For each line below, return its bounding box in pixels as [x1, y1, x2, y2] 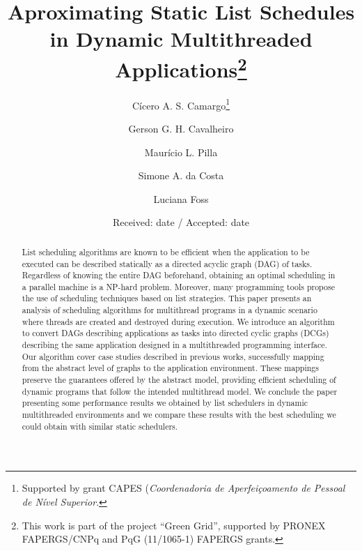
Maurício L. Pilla [144, 144, 218, 159]
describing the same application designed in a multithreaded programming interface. [22, 339, 327, 351]
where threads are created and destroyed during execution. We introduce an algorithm [22, 315, 335, 327]
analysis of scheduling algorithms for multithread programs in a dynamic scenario [22, 304, 317, 316]
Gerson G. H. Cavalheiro [128, 121, 234, 136]
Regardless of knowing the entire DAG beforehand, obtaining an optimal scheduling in [22, 269, 336, 281]
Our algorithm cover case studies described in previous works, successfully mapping [22, 350, 324, 362]
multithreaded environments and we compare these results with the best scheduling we [22, 409, 336, 421]
